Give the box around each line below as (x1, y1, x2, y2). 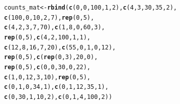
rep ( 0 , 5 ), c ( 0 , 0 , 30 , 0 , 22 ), (4, 63, 91, 71)
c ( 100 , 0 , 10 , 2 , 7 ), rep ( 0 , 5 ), (4, 14, 95, 21)
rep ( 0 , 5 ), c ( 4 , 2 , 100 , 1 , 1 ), (4, 33, 91, 41)
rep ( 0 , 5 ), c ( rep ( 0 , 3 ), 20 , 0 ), (4, 54, 98, 61)
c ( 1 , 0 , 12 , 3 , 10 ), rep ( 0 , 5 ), (4, 73, 91, 81)
